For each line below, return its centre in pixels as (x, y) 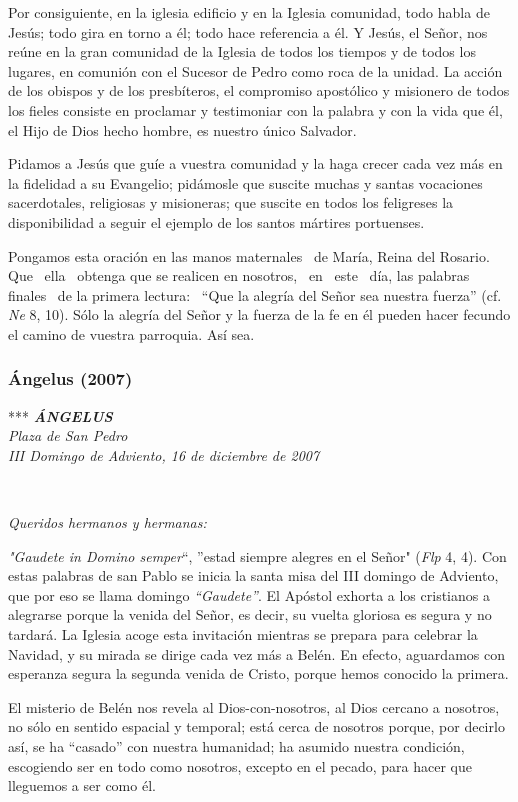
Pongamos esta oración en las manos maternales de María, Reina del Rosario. (249, 255)
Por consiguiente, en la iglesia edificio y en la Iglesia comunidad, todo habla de (249, 12)
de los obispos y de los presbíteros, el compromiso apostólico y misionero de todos (259, 90)
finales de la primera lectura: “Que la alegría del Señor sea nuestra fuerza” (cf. (255, 294)
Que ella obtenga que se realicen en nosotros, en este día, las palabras (239, 275)
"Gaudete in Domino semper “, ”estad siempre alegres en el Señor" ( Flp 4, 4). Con (257, 555)
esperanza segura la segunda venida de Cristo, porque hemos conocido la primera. (258, 673)
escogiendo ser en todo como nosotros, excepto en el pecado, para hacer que (240, 765)
